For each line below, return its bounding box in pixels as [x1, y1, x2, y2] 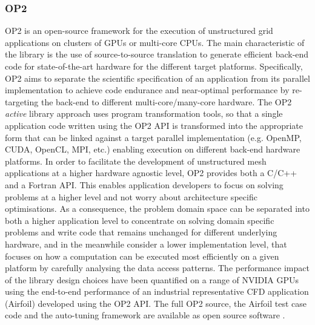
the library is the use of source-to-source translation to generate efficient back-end [5, 48, 309, 61]
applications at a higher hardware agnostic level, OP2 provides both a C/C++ [5, 166, 297, 179]
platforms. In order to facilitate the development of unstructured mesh [5, 154, 267, 167]
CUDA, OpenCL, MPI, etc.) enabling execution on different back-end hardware [5, 143, 300, 156]
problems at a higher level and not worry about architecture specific [5, 190, 257, 203]
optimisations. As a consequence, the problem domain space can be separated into [5, 202, 310, 215]
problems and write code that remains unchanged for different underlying [5, 226, 277, 238]
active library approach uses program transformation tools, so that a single [5, 107, 283, 120]
